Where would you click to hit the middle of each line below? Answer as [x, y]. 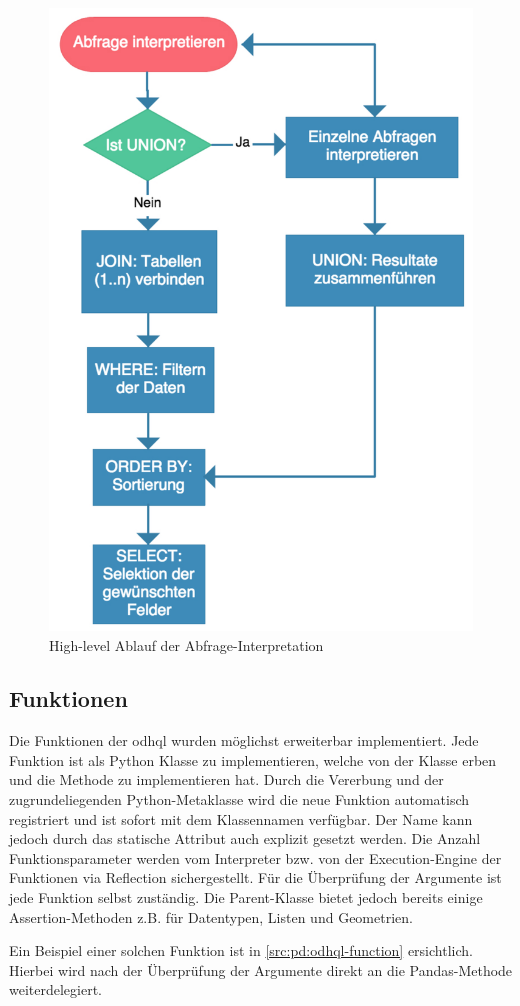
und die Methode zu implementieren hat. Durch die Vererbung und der [226, 779]
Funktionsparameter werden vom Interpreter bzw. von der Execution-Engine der [255, 857]
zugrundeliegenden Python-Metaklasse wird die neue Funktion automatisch [239, 799]
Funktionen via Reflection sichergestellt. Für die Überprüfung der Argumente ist [255, 877]
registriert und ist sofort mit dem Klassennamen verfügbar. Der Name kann [241, 818]
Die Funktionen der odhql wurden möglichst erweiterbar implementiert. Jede [244, 740]
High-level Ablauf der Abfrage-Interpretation [186, 644]
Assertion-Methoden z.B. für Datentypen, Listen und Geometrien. [211, 916]
